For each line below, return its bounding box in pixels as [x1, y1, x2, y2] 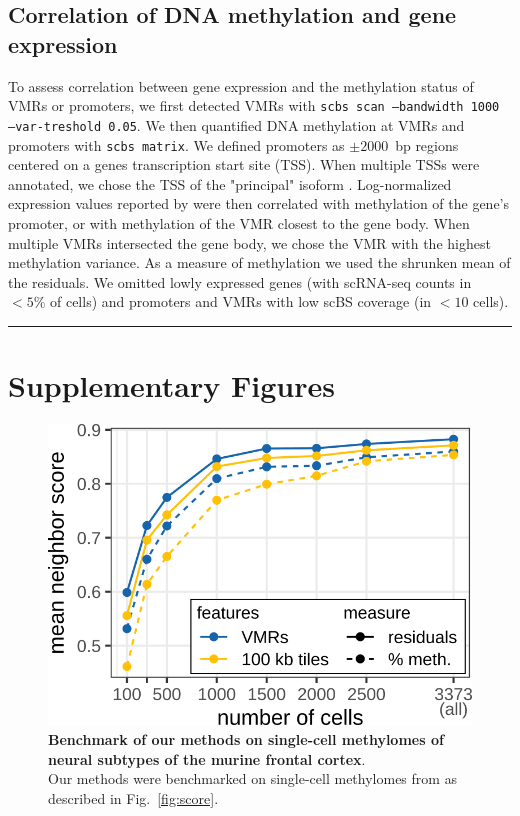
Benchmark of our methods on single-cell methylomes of [48, 728, 444, 749]
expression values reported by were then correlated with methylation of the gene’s [8, 193, 510, 214]
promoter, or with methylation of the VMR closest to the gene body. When [8, 212, 470, 233]
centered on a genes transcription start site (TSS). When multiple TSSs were [8, 154, 480, 175]
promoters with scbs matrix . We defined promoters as [8, 134, 345, 155]
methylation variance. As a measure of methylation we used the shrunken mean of [8, 252, 511, 273]
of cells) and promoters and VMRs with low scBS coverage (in [49, 291, 432, 312]
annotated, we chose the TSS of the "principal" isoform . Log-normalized [8, 173, 452, 194]
